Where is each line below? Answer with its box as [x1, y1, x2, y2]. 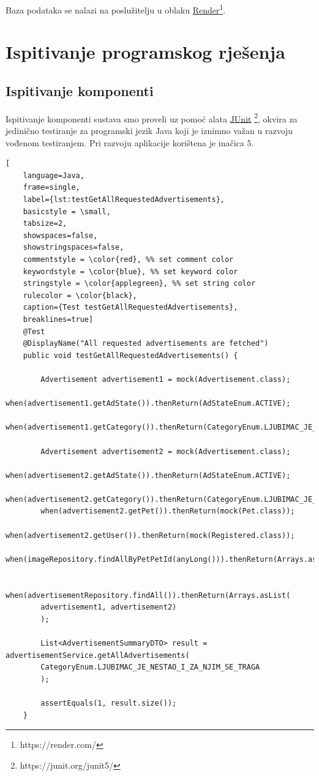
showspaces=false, [23, 231, 98, 240]
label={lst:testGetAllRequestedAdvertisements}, [23, 195, 225, 204]
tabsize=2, [23, 219, 67, 228]
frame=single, [23, 183, 80, 192]
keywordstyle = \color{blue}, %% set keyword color [23, 267, 238, 276]
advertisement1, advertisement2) [40, 603, 177, 612]
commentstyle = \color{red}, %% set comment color [23, 255, 234, 264]
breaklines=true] [23, 315, 94, 324]
